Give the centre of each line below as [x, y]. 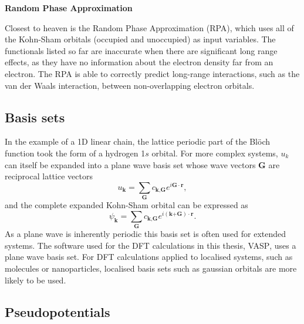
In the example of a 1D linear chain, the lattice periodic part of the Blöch [138, 141]
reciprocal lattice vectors [49, 176]
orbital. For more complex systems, [215, 153]
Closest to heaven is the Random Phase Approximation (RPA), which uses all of [149, 27]
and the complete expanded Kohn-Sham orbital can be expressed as [126, 205]
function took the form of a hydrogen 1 [75, 153]
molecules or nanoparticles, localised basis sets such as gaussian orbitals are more [151, 268]
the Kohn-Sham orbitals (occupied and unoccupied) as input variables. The [140, 39]
